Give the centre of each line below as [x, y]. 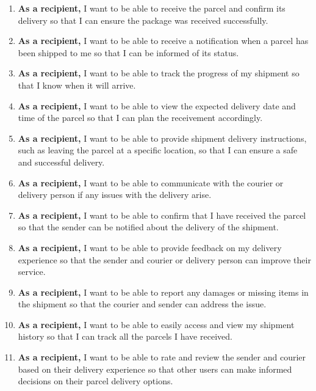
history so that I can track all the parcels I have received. [125, 336]
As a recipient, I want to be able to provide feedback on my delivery [150, 247]
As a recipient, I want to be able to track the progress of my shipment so [159, 73]
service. [32, 272]
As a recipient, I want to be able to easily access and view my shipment [156, 324]
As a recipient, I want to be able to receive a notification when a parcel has [163, 41]
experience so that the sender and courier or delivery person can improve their [164, 259]
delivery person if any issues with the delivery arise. [115, 195]
